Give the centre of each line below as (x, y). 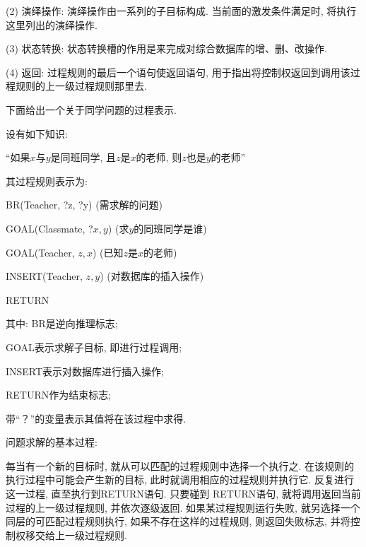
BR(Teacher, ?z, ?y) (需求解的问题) (84, 205)
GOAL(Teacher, (40, 252)
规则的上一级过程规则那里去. (81, 86)
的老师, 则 (159, 157)
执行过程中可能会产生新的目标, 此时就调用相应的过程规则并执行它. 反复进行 (180, 480)
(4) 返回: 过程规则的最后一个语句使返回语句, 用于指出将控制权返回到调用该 (178, 72)
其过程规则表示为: (47, 181)
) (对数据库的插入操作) (152, 276)
